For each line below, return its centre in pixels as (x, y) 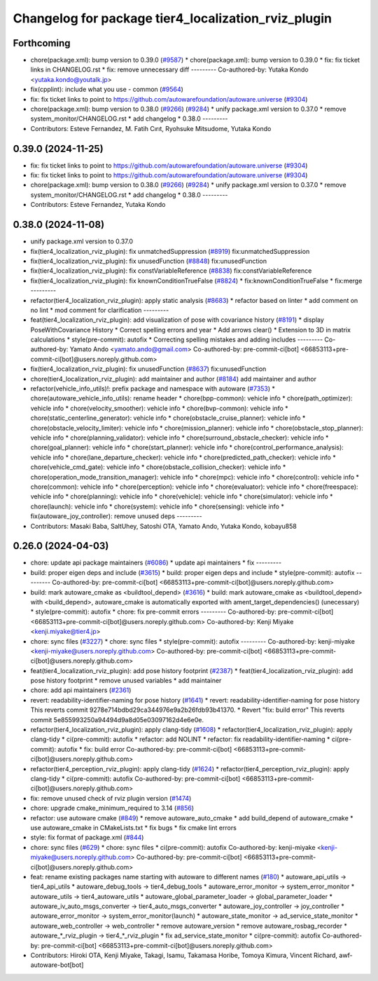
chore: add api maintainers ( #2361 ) (81, 690)
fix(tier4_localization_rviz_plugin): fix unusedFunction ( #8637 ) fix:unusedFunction (148, 369)
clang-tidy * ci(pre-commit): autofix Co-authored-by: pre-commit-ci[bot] (135, 779)
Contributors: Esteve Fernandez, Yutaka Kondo (98, 205)
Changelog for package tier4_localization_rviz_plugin (173, 18)
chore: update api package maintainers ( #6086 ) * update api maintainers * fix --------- (156, 563)
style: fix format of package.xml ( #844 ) (87, 837)
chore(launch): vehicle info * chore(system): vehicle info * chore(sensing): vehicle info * (157, 506)
